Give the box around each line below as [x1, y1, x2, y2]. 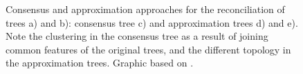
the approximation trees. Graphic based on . [6, 56, 194, 70]
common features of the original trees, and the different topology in [6, 42, 291, 56]
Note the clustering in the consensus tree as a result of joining [6, 29, 268, 43]
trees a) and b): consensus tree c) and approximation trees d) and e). [6, 15, 298, 29]
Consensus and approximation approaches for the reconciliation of [6, 2, 285, 16]
